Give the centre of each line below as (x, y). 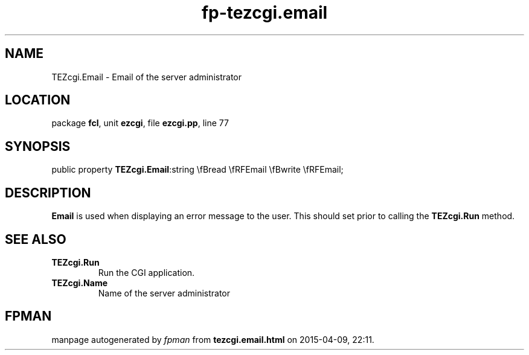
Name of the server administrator (164, 293)
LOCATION (38, 100)
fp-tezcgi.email (264, 13)
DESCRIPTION (48, 193)
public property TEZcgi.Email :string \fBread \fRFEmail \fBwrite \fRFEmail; (197, 170)
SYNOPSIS (38, 146)
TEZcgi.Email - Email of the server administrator (146, 77)
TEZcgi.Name (80, 283)
